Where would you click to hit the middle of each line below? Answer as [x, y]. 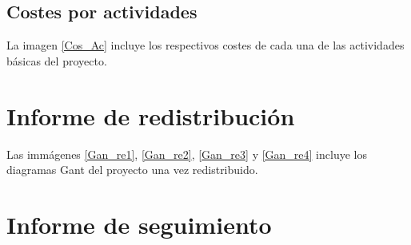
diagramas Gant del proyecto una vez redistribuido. [132, 170]
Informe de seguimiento [139, 224]
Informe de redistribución [151, 115]
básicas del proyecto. [57, 60]
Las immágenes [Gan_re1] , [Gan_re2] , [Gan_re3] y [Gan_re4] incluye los [187, 154]
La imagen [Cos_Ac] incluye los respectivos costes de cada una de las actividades [205, 45]
